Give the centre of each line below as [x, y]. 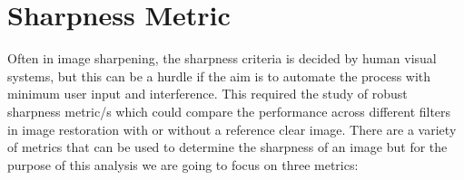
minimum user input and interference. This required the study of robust [207, 94]
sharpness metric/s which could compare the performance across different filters [229, 111]
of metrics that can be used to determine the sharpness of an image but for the [227, 147]
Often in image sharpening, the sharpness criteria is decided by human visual [222, 58]
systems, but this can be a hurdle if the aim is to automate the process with [219, 76]
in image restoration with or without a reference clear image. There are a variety [232, 129]
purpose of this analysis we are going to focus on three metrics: [183, 164]
